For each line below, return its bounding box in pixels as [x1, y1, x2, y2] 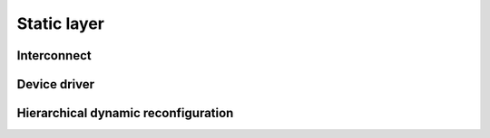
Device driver [16, 77, 95, 92]
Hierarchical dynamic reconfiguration [16, 106, 234, 121]
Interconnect [16, 48, 92, 63]
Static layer [16, 14, 104, 33]
